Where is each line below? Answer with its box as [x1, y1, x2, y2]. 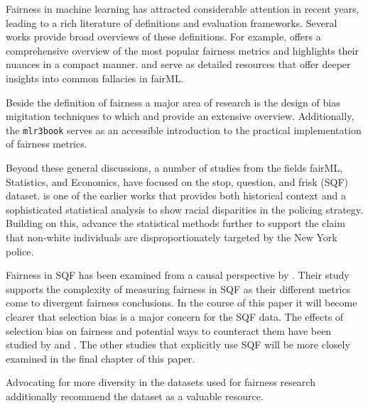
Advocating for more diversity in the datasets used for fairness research [6, 375, 315, 390]
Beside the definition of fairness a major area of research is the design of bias [6, 94, 340, 109]
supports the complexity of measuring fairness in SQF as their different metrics [6, 281, 351, 296]
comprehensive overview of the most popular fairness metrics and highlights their [6, 43, 359, 57]
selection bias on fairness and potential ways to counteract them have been [6, 323, 332, 338]
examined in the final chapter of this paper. [6, 351, 195, 365]
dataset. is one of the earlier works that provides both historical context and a [6, 188, 346, 203]
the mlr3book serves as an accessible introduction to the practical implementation [6, 122, 362, 137]
